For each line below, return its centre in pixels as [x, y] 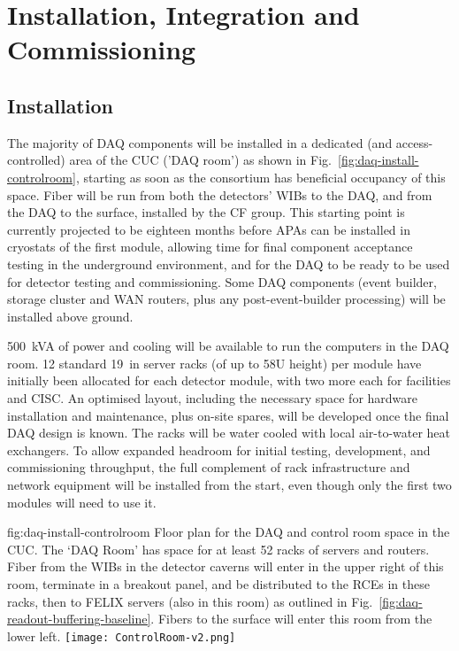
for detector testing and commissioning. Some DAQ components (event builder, [222, 281]
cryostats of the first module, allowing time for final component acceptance [210, 247]
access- [414, 142]
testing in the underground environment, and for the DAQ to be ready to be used [229, 263]
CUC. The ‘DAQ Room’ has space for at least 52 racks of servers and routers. [218, 549]
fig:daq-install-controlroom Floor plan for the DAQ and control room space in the [229, 532]
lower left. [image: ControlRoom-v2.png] [122, 635]
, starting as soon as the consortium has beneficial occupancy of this [260, 177]
